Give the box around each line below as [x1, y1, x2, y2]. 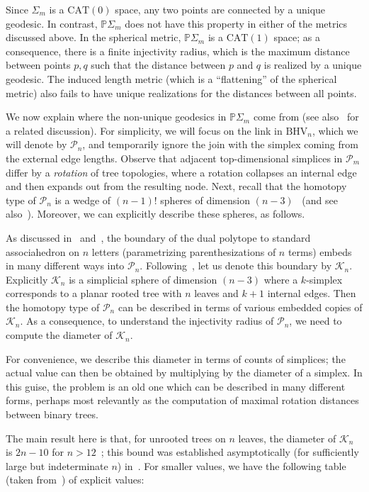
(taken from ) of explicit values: [6, 472, 144, 487]
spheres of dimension [160, 192, 250, 207]
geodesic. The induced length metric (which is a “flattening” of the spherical [6, 71, 337, 86]
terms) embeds [288, 244, 352, 259]
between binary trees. [6, 407, 98, 422]
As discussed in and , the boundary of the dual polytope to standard [6, 230, 311, 245]
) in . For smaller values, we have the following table [117, 458, 346, 473]
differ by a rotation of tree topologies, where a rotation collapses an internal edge [6, 164, 357, 179]
